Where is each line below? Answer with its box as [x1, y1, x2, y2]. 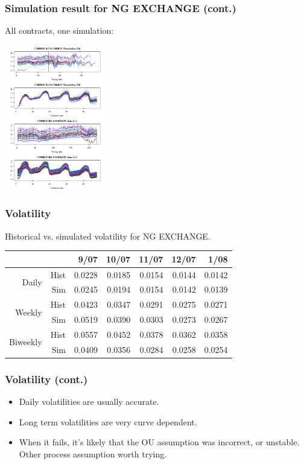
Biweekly [9, 335, 42, 348]
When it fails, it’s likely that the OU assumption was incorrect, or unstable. [19, 436, 300, 448]
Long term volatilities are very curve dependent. [19, 415, 197, 428]
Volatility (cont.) [5, 371, 88, 386]
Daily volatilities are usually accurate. [19, 395, 159, 408]
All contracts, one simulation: [5, 24, 114, 37]
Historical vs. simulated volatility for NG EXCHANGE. [5, 229, 211, 242]
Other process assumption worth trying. [19, 447, 167, 460]
